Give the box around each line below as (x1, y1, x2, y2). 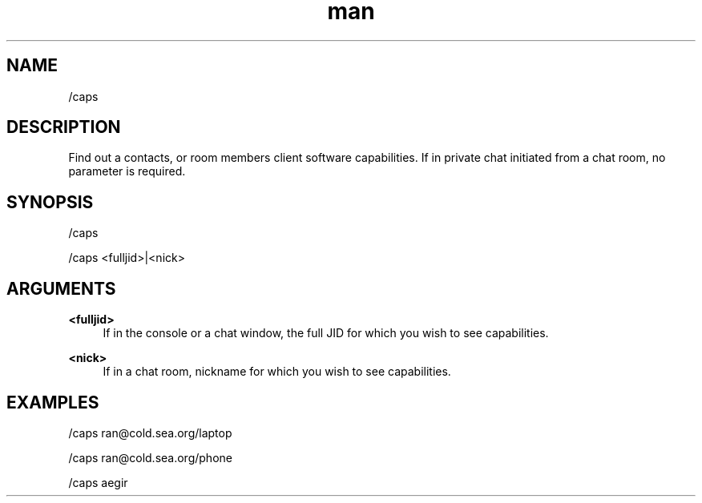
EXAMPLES (6, 392, 99, 412)
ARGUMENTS (6, 278, 116, 299)
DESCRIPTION (6, 117, 121, 138)
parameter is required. (68, 164, 186, 179)
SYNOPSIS (6, 191, 94, 212)
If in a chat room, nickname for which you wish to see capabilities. (103, 364, 451, 379)
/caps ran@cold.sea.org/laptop (68, 425, 232, 440)
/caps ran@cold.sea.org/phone (68, 450, 232, 465)
